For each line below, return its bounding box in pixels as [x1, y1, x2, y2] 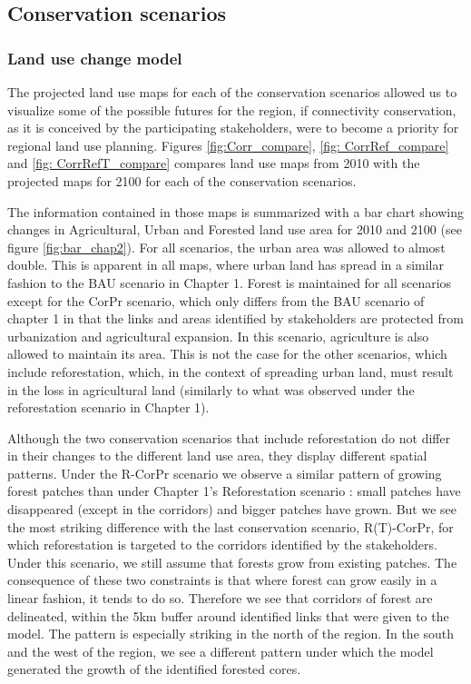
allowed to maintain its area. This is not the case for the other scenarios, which [7, 344, 447, 363]
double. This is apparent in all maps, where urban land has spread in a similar [7, 255, 444, 274]
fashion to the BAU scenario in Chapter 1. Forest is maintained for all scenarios [7, 273, 452, 292]
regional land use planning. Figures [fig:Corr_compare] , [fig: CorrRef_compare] [7, 135, 449, 154]
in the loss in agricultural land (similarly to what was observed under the [7, 380, 415, 399]
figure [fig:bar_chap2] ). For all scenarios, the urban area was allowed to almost [7, 237, 446, 256]
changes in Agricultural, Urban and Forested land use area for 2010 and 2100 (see [7, 220, 462, 239]
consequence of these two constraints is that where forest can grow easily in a [7, 570, 437, 590]
